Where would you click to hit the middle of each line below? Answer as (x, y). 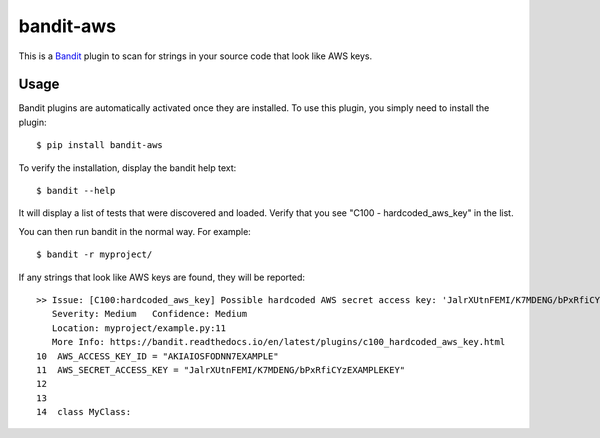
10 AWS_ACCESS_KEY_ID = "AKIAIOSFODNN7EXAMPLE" (157, 356)
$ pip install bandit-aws (100, 145)
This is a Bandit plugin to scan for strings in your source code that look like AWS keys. (195, 56)
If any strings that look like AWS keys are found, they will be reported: (161, 277)
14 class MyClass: (84, 412)
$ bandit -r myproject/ (94, 254)
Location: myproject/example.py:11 (139, 328)
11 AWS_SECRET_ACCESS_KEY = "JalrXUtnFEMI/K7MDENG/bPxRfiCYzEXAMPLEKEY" (221, 369)
